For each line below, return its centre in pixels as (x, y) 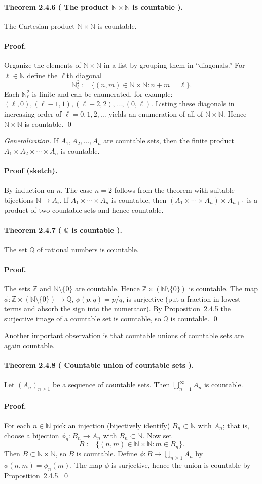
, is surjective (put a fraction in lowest (181, 298)
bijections (19, 199)
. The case (77, 190)
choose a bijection (32, 435)
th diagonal (84, 75)
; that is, (236, 425)
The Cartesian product (40, 26)
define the (42, 75)
